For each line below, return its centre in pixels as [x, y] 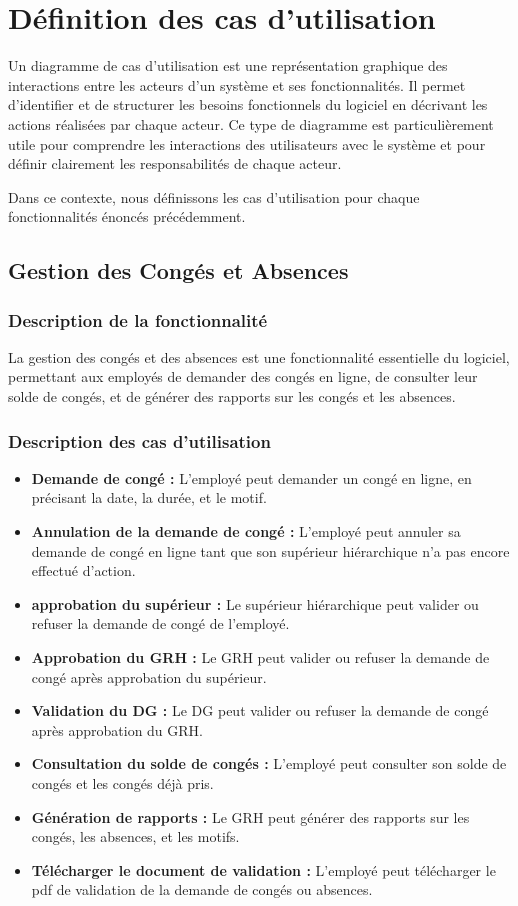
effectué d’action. [83, 570]
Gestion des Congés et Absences [178, 270]
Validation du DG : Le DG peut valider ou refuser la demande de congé [260, 710]
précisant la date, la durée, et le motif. [149, 497]
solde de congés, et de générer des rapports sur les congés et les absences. [232, 396]
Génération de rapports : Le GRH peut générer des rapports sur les [250, 816]
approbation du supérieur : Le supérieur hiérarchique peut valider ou [255, 603]
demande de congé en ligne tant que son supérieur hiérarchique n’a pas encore [270, 550]
